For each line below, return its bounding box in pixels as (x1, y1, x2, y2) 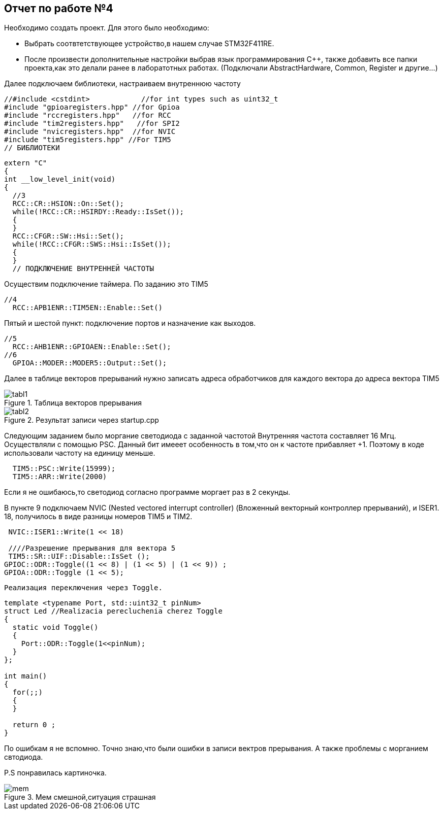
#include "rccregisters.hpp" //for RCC (4, 111, 171, 120)
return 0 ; (12, 721, 56, 729)
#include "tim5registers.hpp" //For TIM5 (4, 135, 171, 144)
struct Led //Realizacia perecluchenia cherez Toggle (4, 607, 223, 616)
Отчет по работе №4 (4, 2, 113, 15)
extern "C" (4, 159, 47, 167)
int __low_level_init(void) (4, 175, 116, 184)
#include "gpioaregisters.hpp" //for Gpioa (4, 103, 180, 112)
